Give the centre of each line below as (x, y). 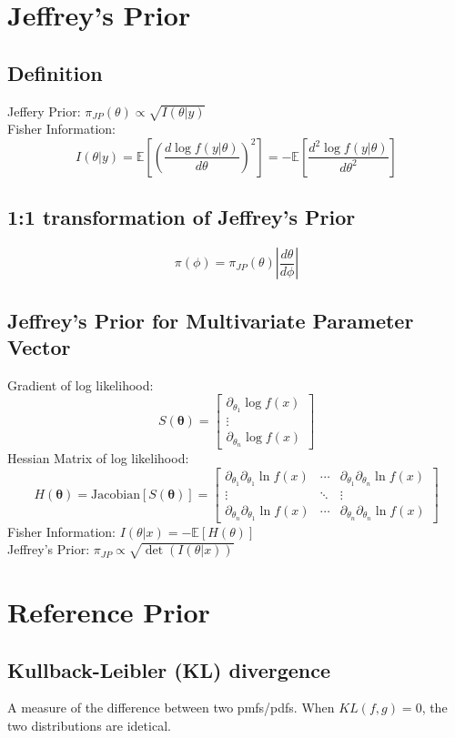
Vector (39, 346)
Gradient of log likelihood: (81, 384)
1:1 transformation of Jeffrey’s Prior (182, 217)
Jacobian (116, 495)
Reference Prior (109, 612)
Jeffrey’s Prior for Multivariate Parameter (211, 320)
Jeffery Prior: (44, 111)
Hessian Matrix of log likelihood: (98, 458)
